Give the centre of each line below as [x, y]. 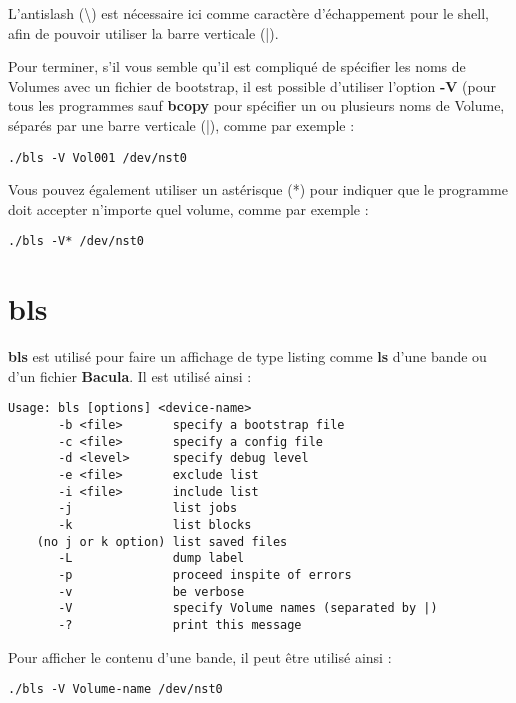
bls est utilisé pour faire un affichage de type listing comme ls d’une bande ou [247, 356]
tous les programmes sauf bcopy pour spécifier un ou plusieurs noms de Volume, [256, 105]
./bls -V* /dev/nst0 [76, 241]
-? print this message [180, 624]
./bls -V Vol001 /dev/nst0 [97, 157]
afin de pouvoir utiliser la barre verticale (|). [143, 32]
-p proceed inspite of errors [205, 574]
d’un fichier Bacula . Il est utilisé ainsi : [130, 375]
